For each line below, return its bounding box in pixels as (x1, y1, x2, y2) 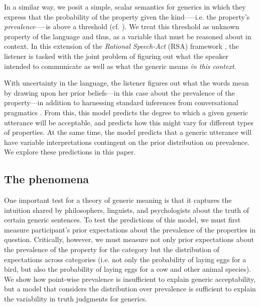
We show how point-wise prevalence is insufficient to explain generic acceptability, (4, 273, 256, 284)
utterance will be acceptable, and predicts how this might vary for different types (4, 117, 254, 127)
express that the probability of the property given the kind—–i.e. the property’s (4, 11, 250, 22)
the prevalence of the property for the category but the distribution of (4, 244, 219, 255)
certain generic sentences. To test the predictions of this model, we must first (4, 214, 241, 225)
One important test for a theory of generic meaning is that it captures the (4, 195, 232, 205)
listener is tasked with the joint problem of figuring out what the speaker (4, 50, 228, 61)
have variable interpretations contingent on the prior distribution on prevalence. (4, 136, 249, 147)
